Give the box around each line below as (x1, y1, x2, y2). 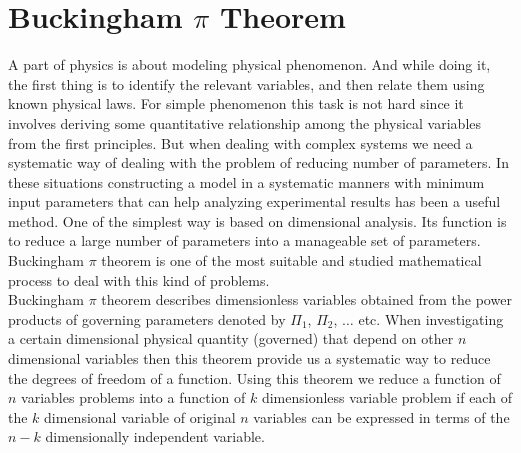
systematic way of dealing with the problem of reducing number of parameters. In (8, 152, 509, 173)
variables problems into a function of (21, 387, 246, 408)
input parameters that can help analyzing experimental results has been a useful (8, 191, 501, 212)
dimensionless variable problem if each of (261, 387, 512, 408)
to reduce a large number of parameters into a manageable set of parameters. (8, 230, 481, 251)
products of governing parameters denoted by (8, 308, 286, 329)
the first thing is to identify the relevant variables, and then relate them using (8, 73, 485, 94)
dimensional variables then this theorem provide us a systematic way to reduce (8, 348, 491, 369)
